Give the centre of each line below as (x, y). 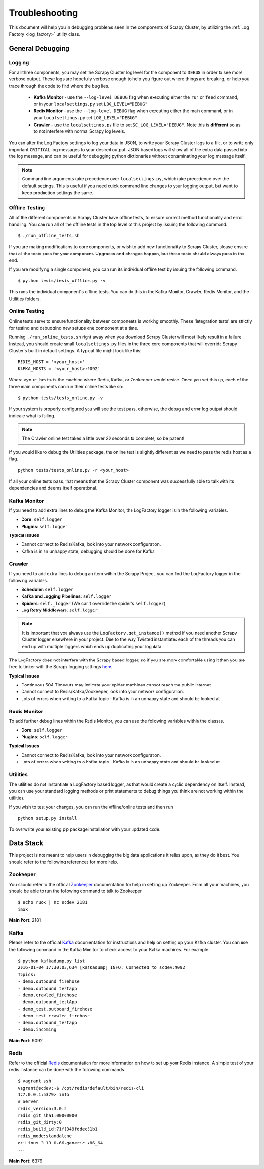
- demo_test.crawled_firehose (54, 1016)
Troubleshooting (44, 13)
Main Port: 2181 (25, 920)
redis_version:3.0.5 (42, 1108)
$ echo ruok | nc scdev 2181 (53, 902)
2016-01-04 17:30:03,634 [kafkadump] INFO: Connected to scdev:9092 (101, 968)
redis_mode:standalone (45, 1136)
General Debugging (39, 48)
